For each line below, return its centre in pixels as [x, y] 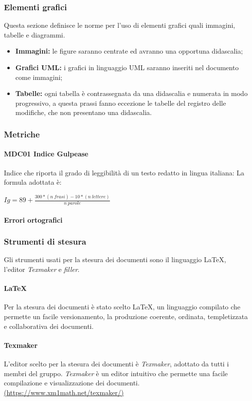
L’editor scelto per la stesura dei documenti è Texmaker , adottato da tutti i [117, 363]
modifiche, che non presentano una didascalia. [84, 112]
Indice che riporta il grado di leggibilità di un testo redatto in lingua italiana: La [124, 172]
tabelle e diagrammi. [35, 34]
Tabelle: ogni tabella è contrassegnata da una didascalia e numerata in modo [131, 93]
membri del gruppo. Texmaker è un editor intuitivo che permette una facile [116, 373]
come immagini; [39, 77]
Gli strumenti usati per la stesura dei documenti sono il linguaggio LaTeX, [115, 259]
